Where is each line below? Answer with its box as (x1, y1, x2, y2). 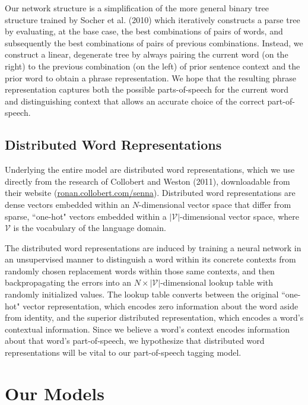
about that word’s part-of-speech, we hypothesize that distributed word (5, 334, 265, 347)
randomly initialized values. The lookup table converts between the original (5, 288, 279, 300)
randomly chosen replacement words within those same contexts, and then (5, 264, 275, 277)
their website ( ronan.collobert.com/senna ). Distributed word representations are (5, 186, 296, 199)
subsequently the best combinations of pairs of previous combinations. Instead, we (5, 36, 303, 49)
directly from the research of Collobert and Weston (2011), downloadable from (5, 175, 290, 187)
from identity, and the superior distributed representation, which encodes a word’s (5, 311, 304, 324)
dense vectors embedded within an (5, 198, 130, 210)
